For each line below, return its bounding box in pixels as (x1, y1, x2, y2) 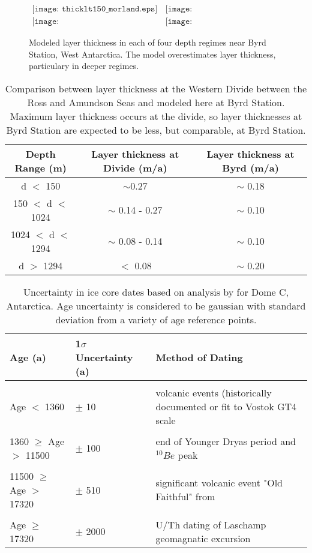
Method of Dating (155, 350, 243, 364)
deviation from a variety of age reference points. (55, 312, 257, 326)
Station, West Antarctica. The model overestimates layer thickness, (29, 47, 276, 60)
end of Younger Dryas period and (155, 434, 296, 448)
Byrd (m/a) (222, 160, 279, 175)
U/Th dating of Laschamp (155, 517, 266, 531)
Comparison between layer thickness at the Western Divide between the (5, 81, 307, 95)
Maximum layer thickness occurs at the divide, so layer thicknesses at (10, 109, 302, 123)
